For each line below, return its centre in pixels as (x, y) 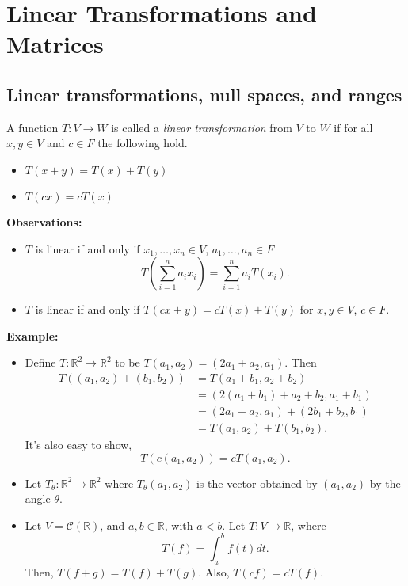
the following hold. (143, 143)
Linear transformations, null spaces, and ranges (204, 94)
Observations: (44, 221)
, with (179, 525)
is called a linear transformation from (202, 127)
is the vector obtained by (257, 483)
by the (385, 483)
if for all (353, 127)
